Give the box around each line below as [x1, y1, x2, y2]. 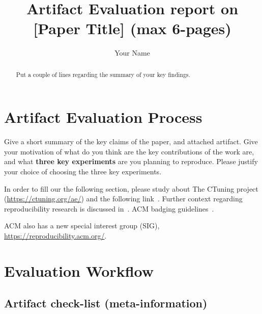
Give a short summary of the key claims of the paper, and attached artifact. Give [4, 136, 258, 147]
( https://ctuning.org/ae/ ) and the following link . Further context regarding [4, 193, 243, 204]
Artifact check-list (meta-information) [4, 295, 208, 311]
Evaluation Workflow [4, 260, 154, 281]
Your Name [114, 47, 150, 58]
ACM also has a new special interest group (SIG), [4, 220, 160, 231]
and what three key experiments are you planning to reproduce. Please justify [4, 156, 258, 167]
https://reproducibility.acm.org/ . [4, 230, 107, 241]
